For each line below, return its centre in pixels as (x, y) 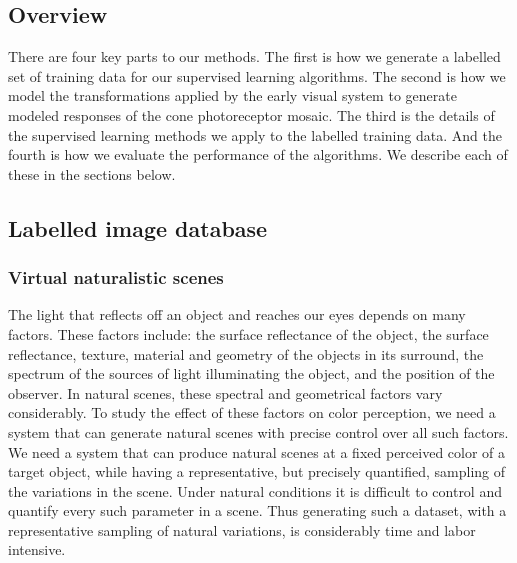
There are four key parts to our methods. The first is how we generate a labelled (254, 56)
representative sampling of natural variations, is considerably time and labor (242, 529)
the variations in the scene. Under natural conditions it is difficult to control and (255, 490)
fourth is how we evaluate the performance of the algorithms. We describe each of (258, 154)
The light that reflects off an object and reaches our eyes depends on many (237, 314)
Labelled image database (138, 227)
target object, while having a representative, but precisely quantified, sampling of (257, 471)
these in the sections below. (92, 173)
